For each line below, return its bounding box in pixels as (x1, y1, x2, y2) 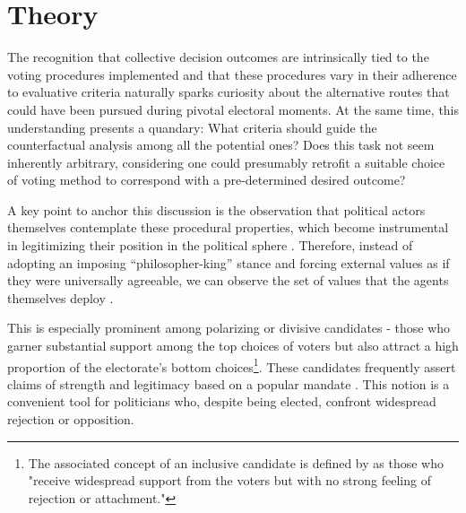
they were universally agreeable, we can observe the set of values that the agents (7, 271, 449, 290)
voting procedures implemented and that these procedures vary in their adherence (7, 65, 457, 83)
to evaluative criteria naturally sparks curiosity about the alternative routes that (7, 83, 450, 101)
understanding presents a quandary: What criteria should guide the (7, 117, 377, 136)
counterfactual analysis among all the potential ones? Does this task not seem (7, 135, 435, 154)
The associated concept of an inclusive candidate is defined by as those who (28, 453, 444, 472)
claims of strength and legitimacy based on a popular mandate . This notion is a (7, 374, 450, 393)
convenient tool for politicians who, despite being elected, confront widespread (7, 392, 436, 411)
